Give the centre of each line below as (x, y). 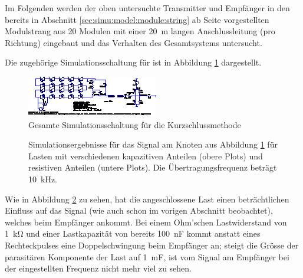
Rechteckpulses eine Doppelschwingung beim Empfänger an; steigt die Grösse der (152, 245)
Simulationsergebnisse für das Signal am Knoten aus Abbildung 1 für (153, 144)
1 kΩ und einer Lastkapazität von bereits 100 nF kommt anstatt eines (133, 233)
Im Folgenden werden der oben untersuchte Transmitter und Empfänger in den (147, 8)
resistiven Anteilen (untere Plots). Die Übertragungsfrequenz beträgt (153, 167)
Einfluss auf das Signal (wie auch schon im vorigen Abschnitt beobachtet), (139, 210)
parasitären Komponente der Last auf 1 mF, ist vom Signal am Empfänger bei (147, 256)
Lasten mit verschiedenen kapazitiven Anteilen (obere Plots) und (146, 156)
